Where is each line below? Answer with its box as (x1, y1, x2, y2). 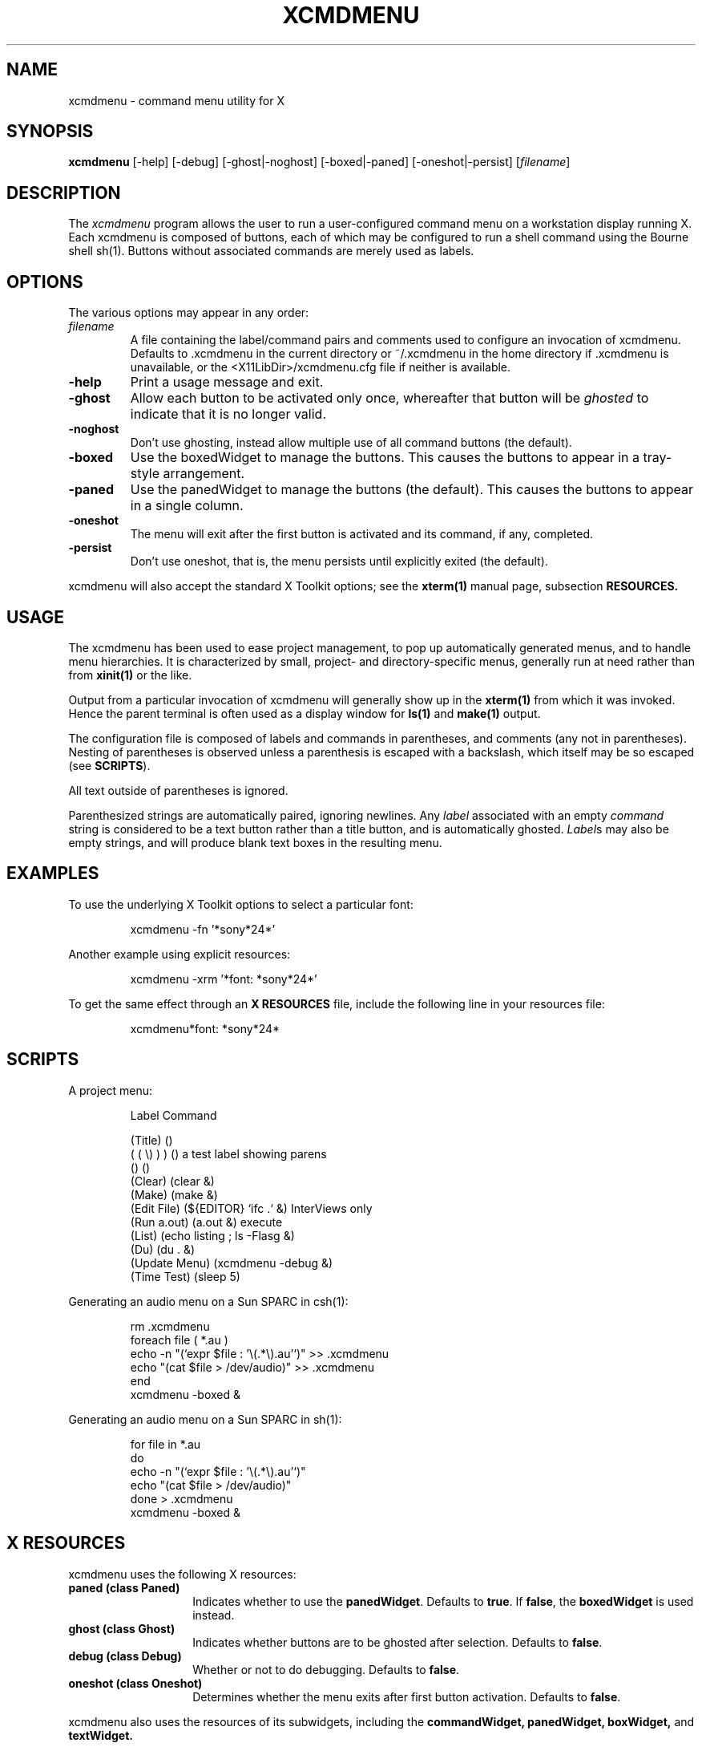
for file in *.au (130, 1437, 201, 1451)
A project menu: (68, 1083, 153, 1097)
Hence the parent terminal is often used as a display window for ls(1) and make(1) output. (68, 706, 541, 720)
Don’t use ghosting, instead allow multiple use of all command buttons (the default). (130, 436, 572, 450)
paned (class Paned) (68, 1580, 180, 1595)
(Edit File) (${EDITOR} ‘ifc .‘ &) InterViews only (130, 1201, 373, 1215)
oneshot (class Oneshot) (68, 1676, 203, 1690)
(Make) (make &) (130, 1187, 218, 1202)
